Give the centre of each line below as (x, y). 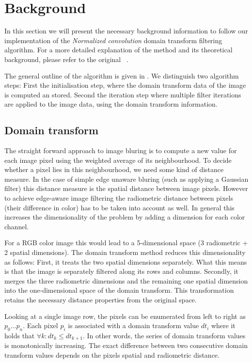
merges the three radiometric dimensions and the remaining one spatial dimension (126, 280)
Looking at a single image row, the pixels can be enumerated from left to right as (125, 316)
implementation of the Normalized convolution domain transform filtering (113, 40)
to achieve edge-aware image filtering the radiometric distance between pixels (119, 198)
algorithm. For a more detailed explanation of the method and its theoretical (118, 50)
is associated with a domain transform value (134, 325)
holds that (20, 335)
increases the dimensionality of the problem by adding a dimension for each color (125, 217)
